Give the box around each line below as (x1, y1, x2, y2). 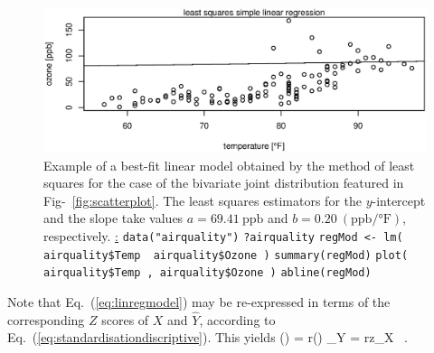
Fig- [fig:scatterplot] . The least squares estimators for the (43, 190, 362, 209)
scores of (101, 310, 149, 329)
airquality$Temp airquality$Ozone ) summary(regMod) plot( (43, 248, 409, 262)
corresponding (7, 310, 85, 329)
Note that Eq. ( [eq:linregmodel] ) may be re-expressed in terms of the (7, 293, 391, 311)
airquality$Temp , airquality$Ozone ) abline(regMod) (43, 266, 372, 280)
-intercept (372, 190, 426, 209)
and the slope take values (43, 209, 184, 228)
